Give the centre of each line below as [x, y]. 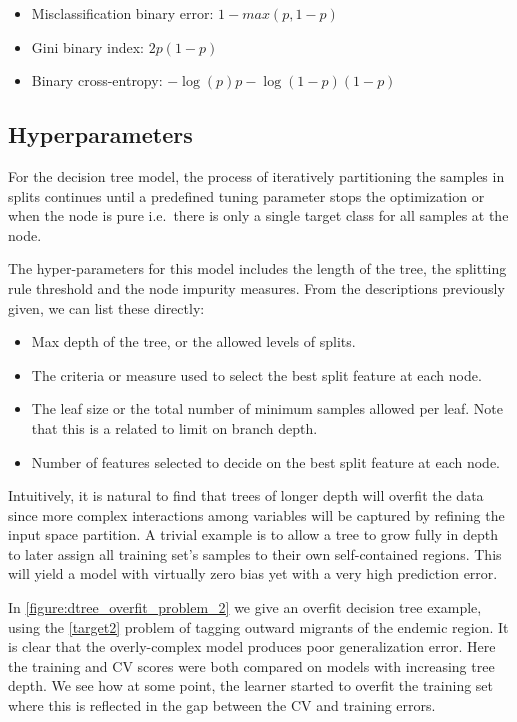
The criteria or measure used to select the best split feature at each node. [256, 374]
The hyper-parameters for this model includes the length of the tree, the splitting [257, 268]
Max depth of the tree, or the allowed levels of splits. [193, 341]
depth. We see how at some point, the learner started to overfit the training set [251, 685]
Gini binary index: [87, 46]
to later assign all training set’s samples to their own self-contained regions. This [255, 553]
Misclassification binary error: [122, 13]
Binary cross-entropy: [97, 80]
